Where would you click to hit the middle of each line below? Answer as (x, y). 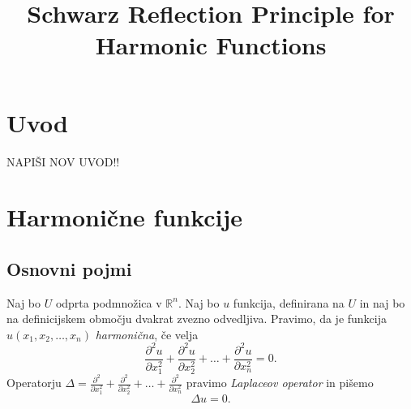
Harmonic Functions (211, 45)
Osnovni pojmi (69, 268)
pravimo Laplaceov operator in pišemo (280, 383)
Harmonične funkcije (125, 217)
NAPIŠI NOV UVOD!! (63, 161)
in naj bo (382, 302)
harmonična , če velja (147, 334)
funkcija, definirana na (289, 302)
